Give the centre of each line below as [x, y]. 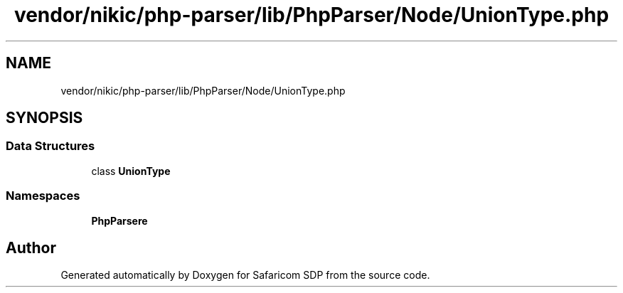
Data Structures [50, 146]
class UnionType [131, 171]
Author [31, 247]
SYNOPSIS [44, 118]
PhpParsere [119, 220]
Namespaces [43, 196]
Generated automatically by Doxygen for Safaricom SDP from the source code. [245, 275]
